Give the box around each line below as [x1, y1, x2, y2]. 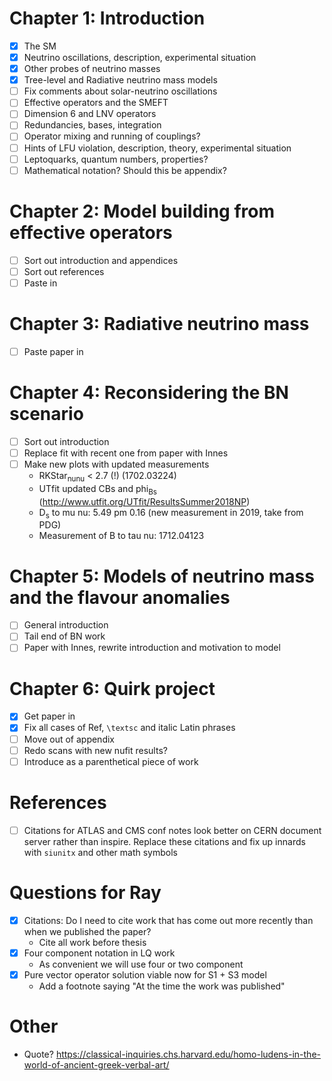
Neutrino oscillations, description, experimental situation [23, 52, 257, 63]
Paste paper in [23, 345, 84, 357]
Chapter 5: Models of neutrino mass [9, 565, 315, 587]
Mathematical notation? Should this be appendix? [23, 164, 227, 176]
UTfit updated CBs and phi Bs [38, 482, 157, 497]
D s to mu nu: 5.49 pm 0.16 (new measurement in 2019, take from [38, 506, 304, 521]
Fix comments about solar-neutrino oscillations [23, 85, 218, 97]
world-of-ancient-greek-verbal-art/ [23, 1058, 170, 1071]
